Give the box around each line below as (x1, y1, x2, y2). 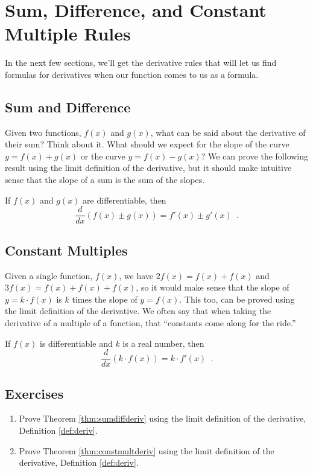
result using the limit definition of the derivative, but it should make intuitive (5, 161, 292, 174)
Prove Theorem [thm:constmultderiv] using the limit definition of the (19, 444, 274, 457)
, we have (119, 269, 154, 282)
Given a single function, (5, 269, 93, 282)
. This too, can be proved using (179, 292, 295, 305)
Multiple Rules (5, 21, 131, 46)
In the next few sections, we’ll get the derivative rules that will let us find (5, 56, 277, 69)
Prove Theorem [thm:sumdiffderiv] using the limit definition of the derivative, (19, 412, 306, 425)
